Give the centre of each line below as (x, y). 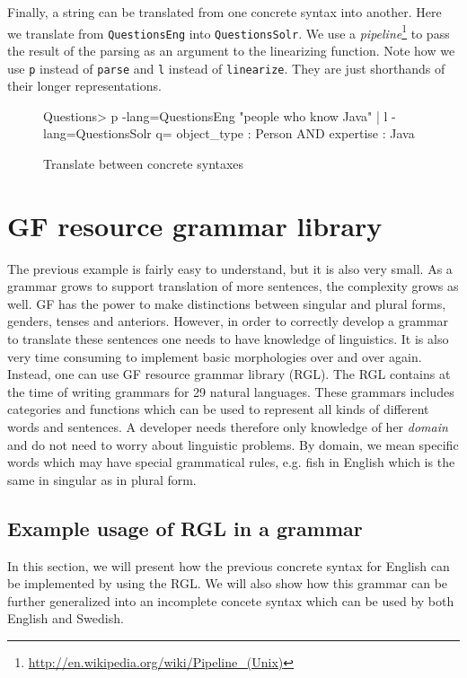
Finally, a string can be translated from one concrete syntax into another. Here (225, 12)
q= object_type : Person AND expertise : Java (285, 133)
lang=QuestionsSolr (97, 133)
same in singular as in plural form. (102, 479)
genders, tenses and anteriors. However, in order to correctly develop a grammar (228, 321)
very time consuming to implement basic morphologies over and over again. (215, 356)
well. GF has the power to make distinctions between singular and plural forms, (227, 303)
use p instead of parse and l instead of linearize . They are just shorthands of (226, 68)
